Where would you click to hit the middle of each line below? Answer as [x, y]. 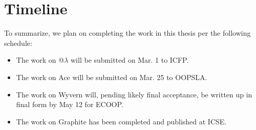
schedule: [18, 43]
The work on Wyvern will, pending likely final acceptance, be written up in [134, 94]
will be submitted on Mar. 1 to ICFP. [130, 60]
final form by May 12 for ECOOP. [70, 104]
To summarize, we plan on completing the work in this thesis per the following [127, 33]
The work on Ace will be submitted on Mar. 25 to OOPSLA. [112, 77]
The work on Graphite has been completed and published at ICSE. [121, 121]
